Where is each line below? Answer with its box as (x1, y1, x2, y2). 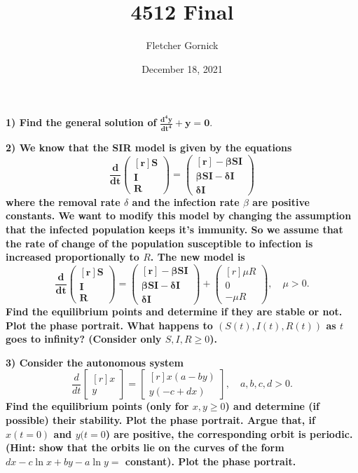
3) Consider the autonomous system (6, 355, 184, 369)
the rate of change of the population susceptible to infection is (6, 235, 313, 250)
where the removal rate (6, 194, 121, 209)
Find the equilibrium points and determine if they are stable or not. (6, 303, 343, 318)
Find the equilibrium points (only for (6, 399, 189, 413)
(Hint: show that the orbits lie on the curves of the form (6, 440, 284, 455)
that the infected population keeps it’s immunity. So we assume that (6, 222, 343, 236)
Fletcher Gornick (146, 38, 219, 53)
